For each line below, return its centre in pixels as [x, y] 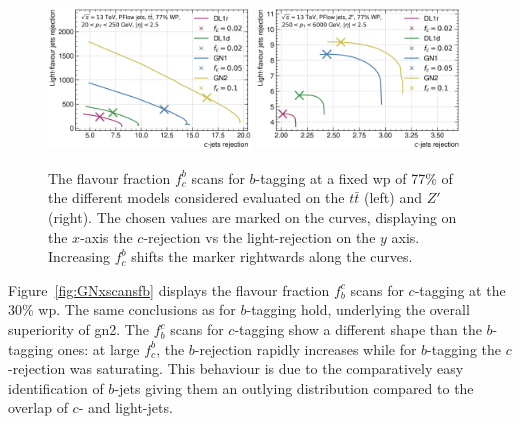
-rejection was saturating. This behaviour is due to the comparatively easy [236, 368]
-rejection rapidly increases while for [305, 348]
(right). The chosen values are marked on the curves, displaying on [252, 217]
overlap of [38, 407]
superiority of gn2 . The [78, 329]
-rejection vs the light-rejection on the [259, 236]
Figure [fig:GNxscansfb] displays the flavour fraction [169, 289]
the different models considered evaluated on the [196, 197]
